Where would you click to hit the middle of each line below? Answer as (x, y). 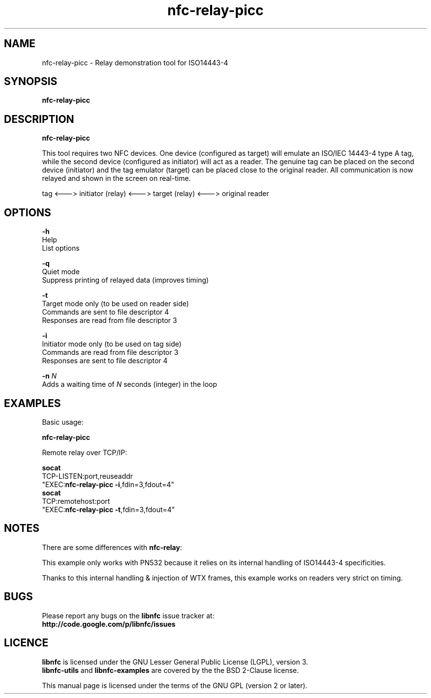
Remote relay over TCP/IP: (85, 452)
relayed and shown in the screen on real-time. (116, 178)
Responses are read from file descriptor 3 (109, 320)
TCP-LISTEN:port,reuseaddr (88, 476)
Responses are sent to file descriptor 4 (105, 361)
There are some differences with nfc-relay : (112, 547)
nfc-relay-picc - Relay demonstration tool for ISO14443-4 (135, 62)
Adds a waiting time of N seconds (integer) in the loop (130, 384)
